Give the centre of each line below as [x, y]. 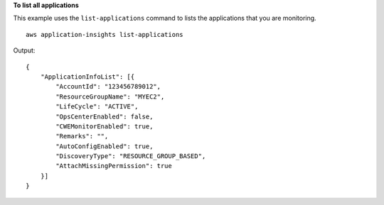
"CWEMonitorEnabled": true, [105, 126]
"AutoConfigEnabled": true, [105, 146]
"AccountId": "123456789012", [108, 87]
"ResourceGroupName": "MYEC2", [110, 96]
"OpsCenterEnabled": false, [105, 116]
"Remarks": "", [82, 136]
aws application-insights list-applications [105, 34]
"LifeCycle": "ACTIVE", [97, 107]
